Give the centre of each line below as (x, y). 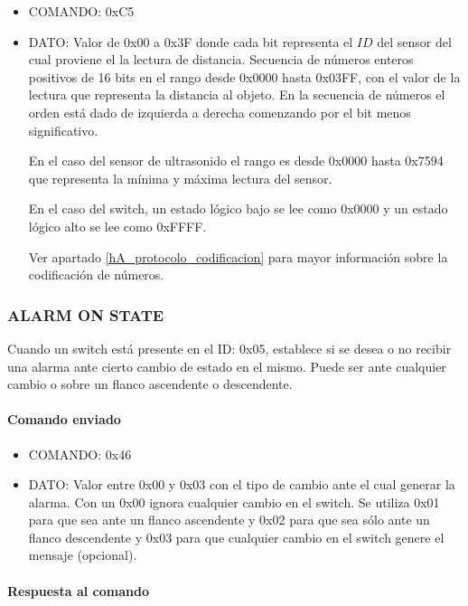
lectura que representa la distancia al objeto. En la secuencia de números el (237, 95)
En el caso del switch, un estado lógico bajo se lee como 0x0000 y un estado (238, 208)
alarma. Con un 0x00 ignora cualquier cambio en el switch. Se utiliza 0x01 (234, 502)
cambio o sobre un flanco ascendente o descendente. (150, 384)
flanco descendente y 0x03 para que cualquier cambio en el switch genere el (236, 537)
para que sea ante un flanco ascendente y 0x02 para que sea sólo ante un (229, 520)
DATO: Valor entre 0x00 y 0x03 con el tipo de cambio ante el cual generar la (242, 484)
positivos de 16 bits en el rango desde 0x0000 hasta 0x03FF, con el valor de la (244, 76)
